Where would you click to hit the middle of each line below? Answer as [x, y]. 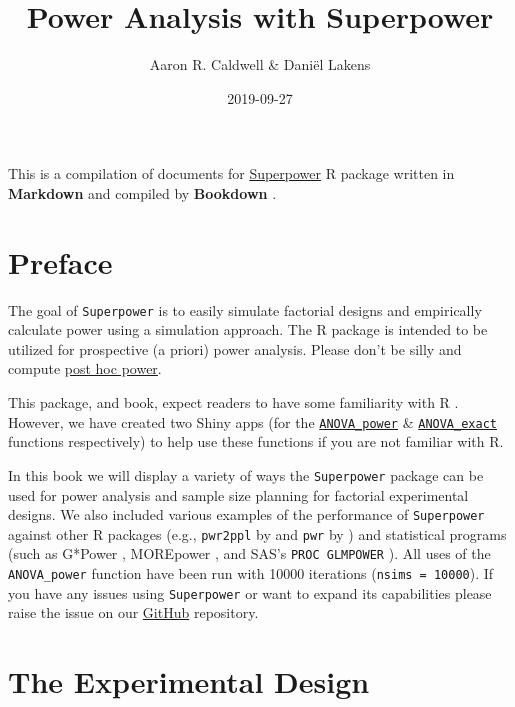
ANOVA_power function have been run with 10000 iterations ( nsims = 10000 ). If [251, 573]
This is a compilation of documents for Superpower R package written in [231, 173]
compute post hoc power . [85, 368]
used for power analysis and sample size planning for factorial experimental [238, 494]
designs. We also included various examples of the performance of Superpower [246, 514]
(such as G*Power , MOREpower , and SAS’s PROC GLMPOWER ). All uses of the [249, 553]
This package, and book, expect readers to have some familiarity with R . [233, 402]
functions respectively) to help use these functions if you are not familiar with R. [256, 441]
